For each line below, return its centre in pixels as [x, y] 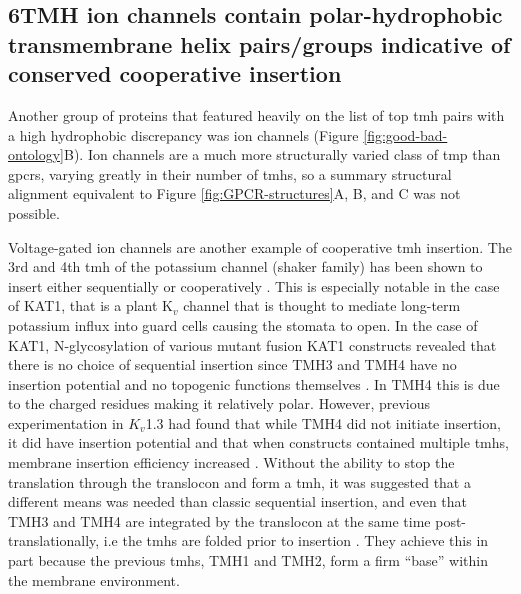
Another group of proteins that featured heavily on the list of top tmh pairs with [256, 114]
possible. [34, 212]
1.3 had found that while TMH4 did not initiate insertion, [323, 422]
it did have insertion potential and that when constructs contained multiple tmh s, [258, 442]
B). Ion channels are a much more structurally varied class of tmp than [282, 154]
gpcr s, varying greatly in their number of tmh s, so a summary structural [230, 173]
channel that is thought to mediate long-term [322, 305]
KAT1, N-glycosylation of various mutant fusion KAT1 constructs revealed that [252, 344]
